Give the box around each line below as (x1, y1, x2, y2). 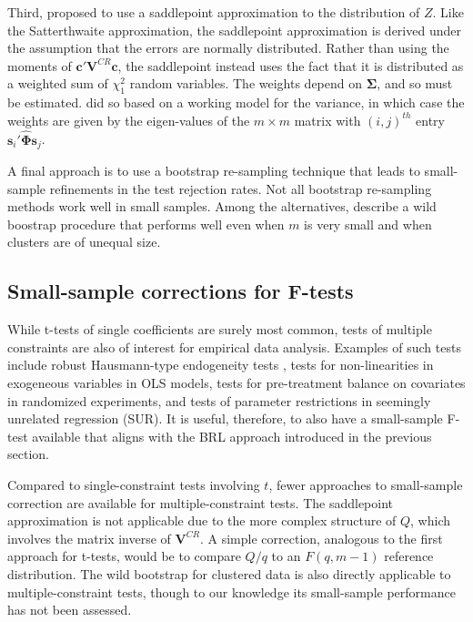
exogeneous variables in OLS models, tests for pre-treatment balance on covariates (7, 372, 466, 392)
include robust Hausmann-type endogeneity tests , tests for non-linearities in (7, 355, 434, 374)
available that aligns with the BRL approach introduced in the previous (32, 426, 432, 445)
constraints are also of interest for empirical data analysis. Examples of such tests (7, 337, 461, 356)
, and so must (377, 74, 453, 93)
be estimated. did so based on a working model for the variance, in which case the (7, 93, 465, 112)
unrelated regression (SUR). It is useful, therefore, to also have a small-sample (7, 409, 443, 428)
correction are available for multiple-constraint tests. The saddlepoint (7, 493, 394, 512)
